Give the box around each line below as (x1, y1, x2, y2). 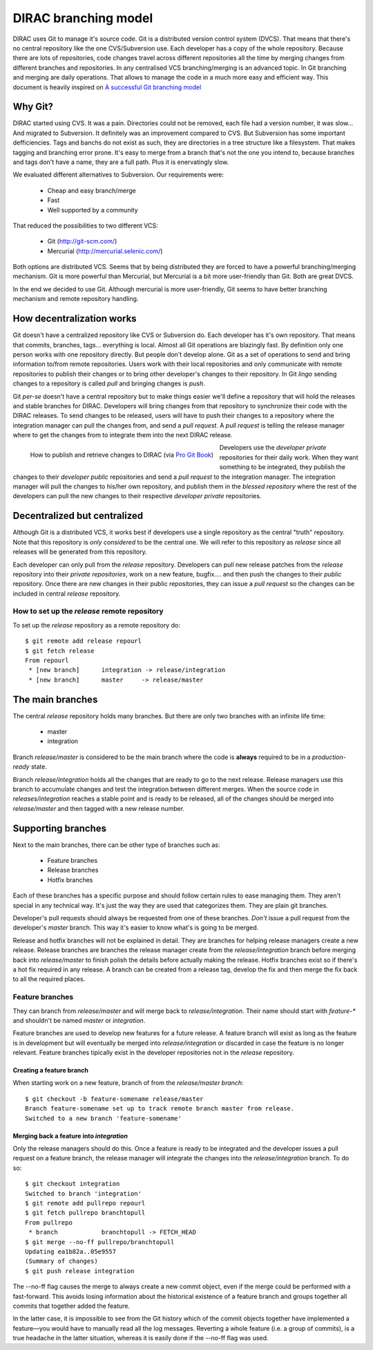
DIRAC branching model (12, 10, 153, 26)
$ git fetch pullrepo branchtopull (25, 1209, 146, 1217)
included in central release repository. (12, 589, 121, 598)
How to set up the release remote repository (12, 606, 164, 616)
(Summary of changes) (25, 1257, 98, 1266)
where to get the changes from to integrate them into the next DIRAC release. (12, 431, 233, 439)
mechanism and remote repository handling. (12, 295, 139, 303)
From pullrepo (25, 1219, 73, 1226)
